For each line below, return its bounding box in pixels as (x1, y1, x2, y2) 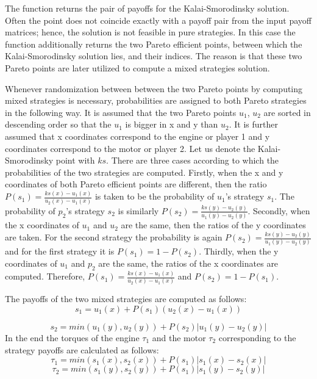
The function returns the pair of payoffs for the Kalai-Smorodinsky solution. (5, 2, 290, 14)
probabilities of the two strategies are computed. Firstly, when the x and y (5, 165, 283, 178)
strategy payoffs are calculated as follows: (5, 343, 159, 356)
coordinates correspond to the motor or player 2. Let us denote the (5, 142, 255, 154)
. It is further (229, 118, 278, 131)
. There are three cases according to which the (106, 154, 279, 167)
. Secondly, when (248, 204, 310, 217)
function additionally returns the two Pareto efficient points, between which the (5, 37, 302, 50)
